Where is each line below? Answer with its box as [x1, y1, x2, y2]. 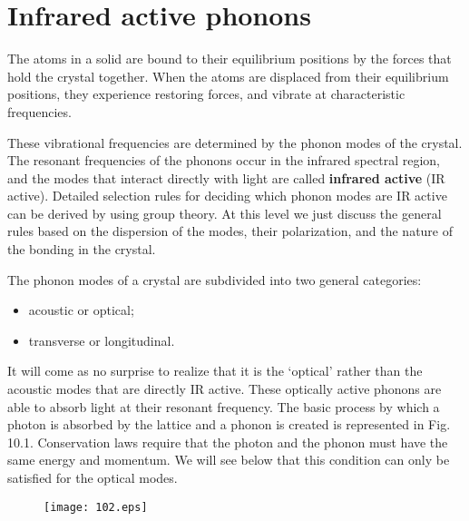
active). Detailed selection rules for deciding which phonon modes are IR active [7, 186, 447, 205]
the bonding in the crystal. [7, 240, 156, 259]
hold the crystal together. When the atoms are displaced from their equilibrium [7, 66, 449, 85]
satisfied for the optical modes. [7, 468, 178, 487]
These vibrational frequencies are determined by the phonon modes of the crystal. [7, 133, 463, 152]
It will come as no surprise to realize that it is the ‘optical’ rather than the [7, 361, 423, 380]
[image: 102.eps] [44, 500, 148, 514]
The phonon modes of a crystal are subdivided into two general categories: [7, 270, 422, 289]
